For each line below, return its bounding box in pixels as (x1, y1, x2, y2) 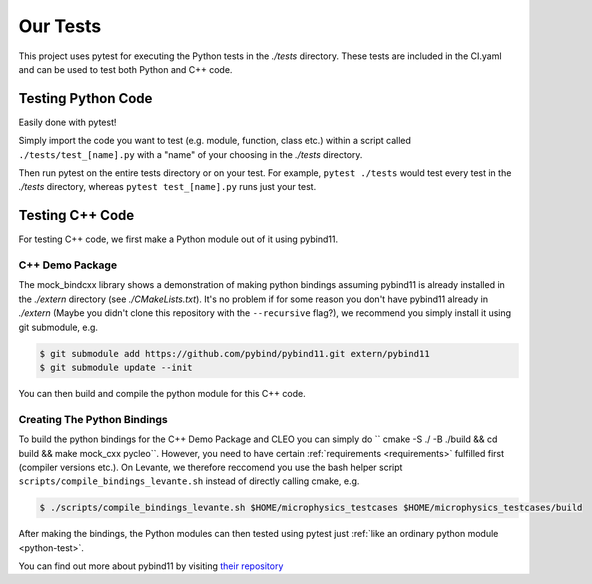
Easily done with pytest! (18, 116, 117, 128)
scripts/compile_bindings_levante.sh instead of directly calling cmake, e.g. (18, 475, 360, 487)
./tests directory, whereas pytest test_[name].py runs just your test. (18, 181, 317, 193)
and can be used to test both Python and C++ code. (18, 63, 233, 75)
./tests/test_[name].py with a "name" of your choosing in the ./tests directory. (18, 148, 363, 160)
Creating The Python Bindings (18, 412, 169, 426)
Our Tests (18, 15, 102, 37)
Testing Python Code (18, 90, 153, 107)
